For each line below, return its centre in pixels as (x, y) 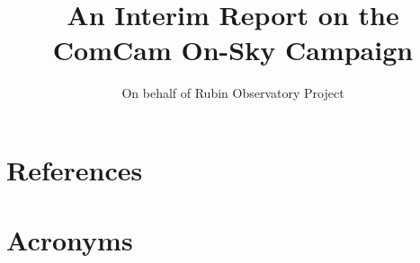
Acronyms (70, 240)
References (75, 169)
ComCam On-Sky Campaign (233, 50)
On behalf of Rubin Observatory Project (233, 93)
